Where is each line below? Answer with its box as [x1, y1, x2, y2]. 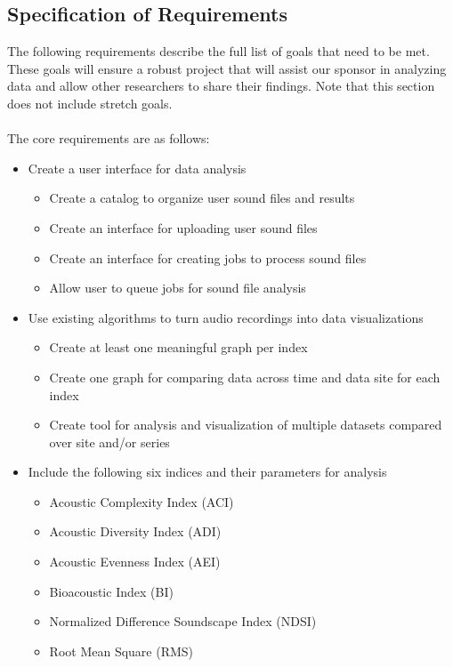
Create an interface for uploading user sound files [49, 218, 318, 237]
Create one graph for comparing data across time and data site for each [49, 367, 441, 386]
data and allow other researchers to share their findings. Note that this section [7, 76, 435, 95]
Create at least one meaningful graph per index [49, 338, 308, 357]
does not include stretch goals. [7, 93, 173, 112]
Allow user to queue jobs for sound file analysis [49, 278, 306, 297]
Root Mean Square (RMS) [49, 641, 194, 660]
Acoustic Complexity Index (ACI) [49, 492, 234, 510]
